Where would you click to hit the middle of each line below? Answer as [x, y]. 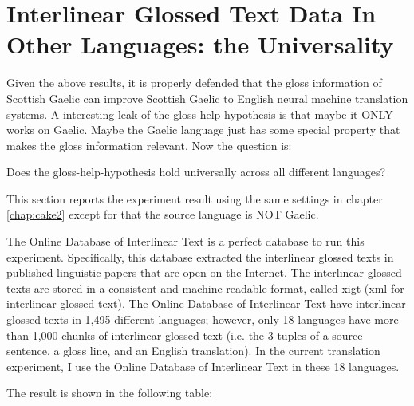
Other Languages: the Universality [200, 44]
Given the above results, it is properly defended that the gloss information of [194, 83]
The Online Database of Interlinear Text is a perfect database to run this [185, 241]
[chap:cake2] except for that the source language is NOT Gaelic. [163, 214]
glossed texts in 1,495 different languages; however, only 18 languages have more [203, 319]
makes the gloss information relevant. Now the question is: [149, 145]
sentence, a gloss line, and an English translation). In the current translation [193, 351]
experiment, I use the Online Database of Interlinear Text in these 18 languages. [203, 366]
